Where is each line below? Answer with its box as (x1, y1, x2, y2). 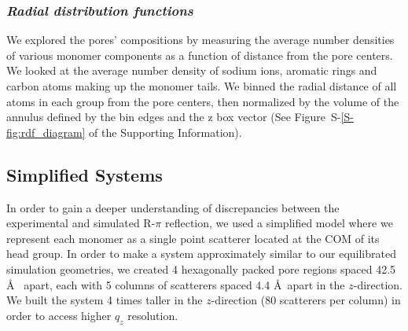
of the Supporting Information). (89, 123, 242, 140)
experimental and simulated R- (6, 215, 156, 231)
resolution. (127, 307, 178, 323)
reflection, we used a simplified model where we (164, 215, 393, 231)
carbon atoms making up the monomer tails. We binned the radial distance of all (6, 78, 397, 94)
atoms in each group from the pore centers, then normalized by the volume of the (6, 93, 399, 109)
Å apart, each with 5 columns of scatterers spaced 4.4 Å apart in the (6, 276, 345, 292)
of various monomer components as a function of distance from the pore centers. (6, 46, 393, 63)
